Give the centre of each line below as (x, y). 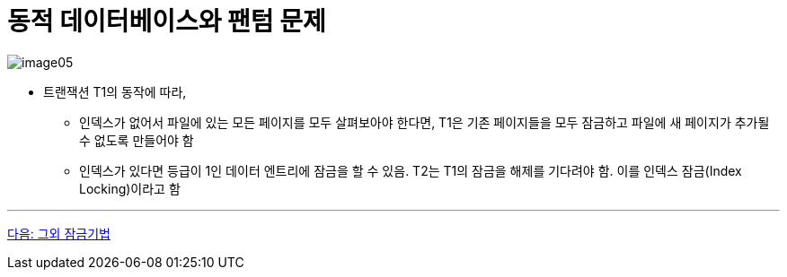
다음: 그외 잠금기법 (59, 233)
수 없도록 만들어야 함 (137, 140)
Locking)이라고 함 (130, 188)
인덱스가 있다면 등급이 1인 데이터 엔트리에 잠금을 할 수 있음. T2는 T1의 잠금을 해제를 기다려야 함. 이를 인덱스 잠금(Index (411, 170)
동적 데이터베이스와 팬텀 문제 (167, 22)
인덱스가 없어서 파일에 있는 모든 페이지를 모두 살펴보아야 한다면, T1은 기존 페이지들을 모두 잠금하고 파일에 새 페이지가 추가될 (424, 122)
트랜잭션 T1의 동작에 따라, (115, 91)
